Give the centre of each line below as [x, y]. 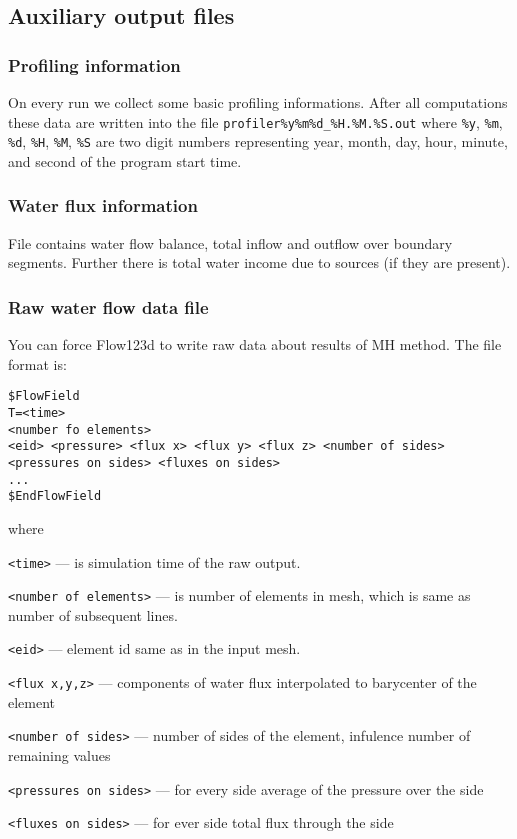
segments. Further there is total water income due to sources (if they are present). [259, 262]
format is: [37, 363]
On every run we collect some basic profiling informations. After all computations [258, 102]
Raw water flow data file [108, 306]
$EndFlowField [55, 496]
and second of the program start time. [125, 160]
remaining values [59, 754]
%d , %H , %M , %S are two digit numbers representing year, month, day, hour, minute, [258, 141]
